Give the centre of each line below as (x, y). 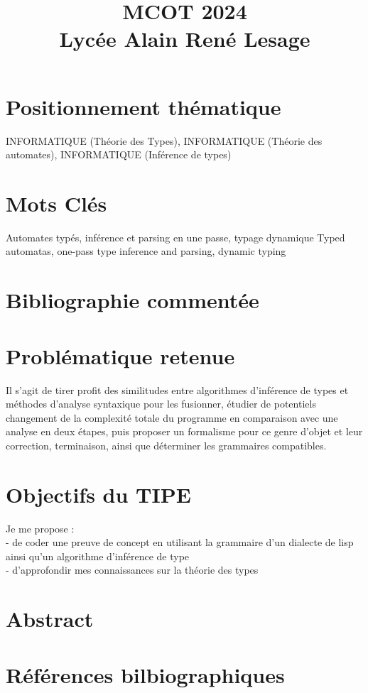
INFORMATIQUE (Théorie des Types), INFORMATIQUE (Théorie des (164, 140)
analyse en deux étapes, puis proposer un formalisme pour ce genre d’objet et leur (184, 431)
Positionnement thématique (144, 106)
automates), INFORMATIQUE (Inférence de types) (119, 154)
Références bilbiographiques (145, 674)
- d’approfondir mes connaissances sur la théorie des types (132, 570)
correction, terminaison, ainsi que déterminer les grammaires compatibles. (166, 445)
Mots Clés (56, 203)
